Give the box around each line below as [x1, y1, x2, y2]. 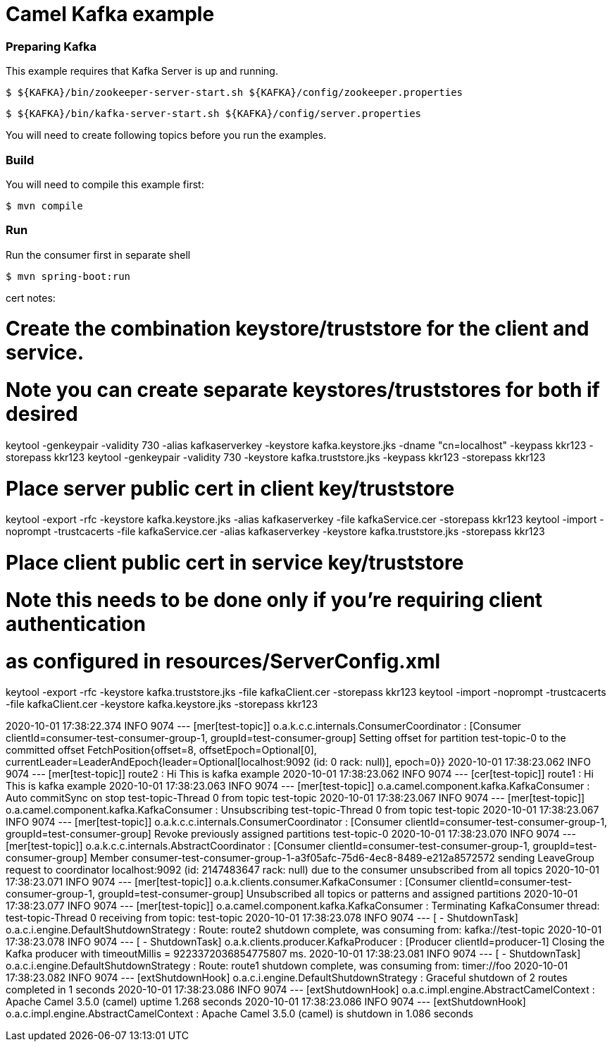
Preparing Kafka [6, 39, 96, 54]
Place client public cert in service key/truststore [6, 551, 464, 575]
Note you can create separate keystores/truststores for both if [6, 378, 600, 403]
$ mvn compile [6, 200, 83, 212]
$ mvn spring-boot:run [6, 270, 131, 282]
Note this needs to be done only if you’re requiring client [6, 587, 543, 612]
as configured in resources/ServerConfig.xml [6, 649, 441, 673]
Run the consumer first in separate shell [6, 248, 191, 261]
